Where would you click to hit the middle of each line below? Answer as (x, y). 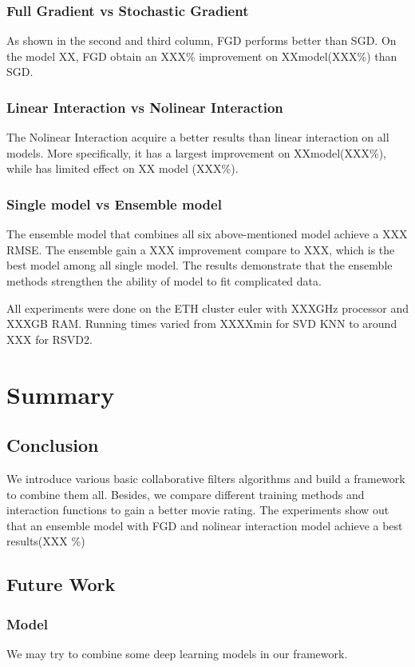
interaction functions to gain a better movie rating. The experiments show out (198, 510)
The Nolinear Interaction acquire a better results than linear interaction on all (198, 137)
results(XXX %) (46, 541)
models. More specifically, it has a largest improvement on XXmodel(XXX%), (197, 152)
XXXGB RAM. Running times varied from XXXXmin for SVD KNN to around (202, 324)
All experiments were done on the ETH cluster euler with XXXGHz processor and (208, 308)
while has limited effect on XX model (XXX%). (123, 168)
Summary (61, 394)
